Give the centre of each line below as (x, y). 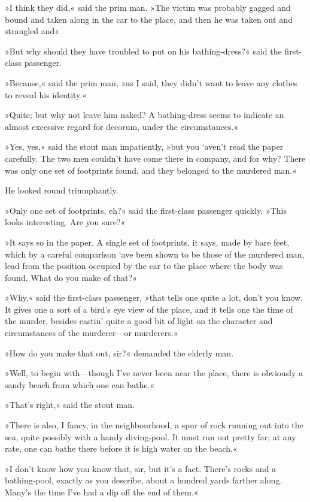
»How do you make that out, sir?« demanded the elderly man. (119, 353)
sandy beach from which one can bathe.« (80, 384)
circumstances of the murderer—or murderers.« (92, 333)
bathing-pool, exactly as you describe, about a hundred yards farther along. (144, 480)
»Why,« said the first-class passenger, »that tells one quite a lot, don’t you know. (154, 297)
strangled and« (32, 31)
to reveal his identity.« (46, 94)
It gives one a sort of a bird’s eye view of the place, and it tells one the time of (149, 309)
